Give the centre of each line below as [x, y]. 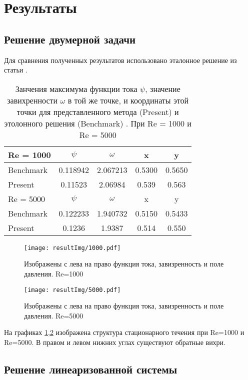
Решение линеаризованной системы [91, 369]
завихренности [32, 100]
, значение [163, 88]
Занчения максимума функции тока [76, 88]
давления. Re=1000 [54, 274]
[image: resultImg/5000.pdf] [72, 290]
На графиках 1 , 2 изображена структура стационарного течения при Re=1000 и [124, 332]
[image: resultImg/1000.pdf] [72, 248]
